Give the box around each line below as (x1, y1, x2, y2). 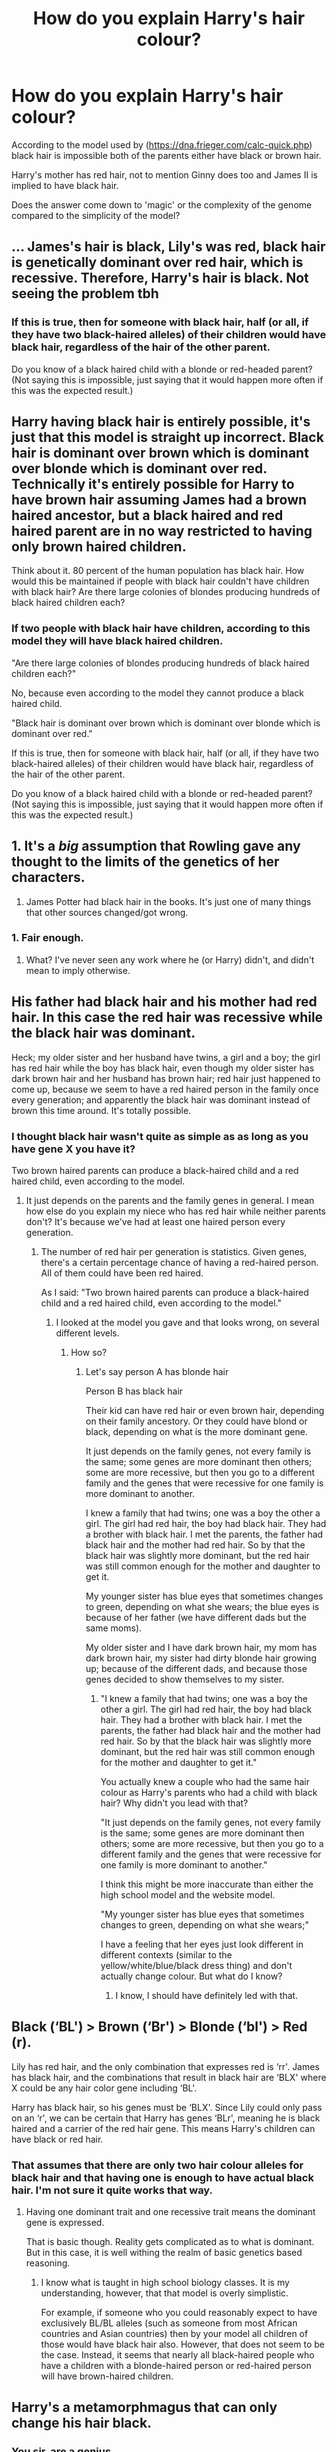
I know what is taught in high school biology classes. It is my (40, 2277, 290, 2289)
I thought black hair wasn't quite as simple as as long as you (11, 1129, 309, 1143)
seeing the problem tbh (11, 285, 159, 302)
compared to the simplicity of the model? (11, 209, 181, 221)
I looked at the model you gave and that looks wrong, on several (55, 1316, 320, 1328)
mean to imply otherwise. (25, 964, 131, 976)
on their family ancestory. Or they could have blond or (85, 1415, 308, 1427)
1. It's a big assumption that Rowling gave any (11, 838, 301, 855)
